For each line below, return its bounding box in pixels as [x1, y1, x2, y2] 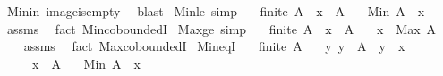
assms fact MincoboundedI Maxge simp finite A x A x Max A [6, 19, 437, 38]
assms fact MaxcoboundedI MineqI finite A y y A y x [23, 37, 405, 55]
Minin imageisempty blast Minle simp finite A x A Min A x [6, 2, 425, 20]
